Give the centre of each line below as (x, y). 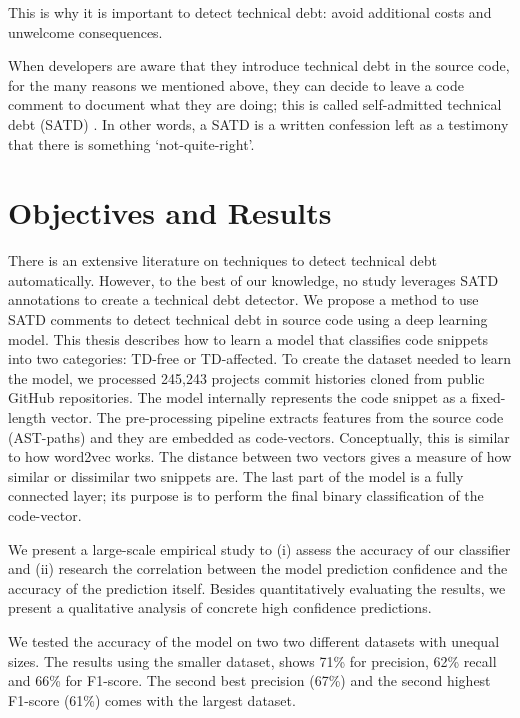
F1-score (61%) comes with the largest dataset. (152, 699)
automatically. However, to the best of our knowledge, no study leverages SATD (253, 279)
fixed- (488, 397)
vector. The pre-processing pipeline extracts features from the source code (277, 417)
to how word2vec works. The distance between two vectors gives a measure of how (260, 456)
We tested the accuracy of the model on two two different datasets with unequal (254, 640)
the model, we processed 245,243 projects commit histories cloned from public (246, 377)
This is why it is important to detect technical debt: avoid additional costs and (250, 12)
